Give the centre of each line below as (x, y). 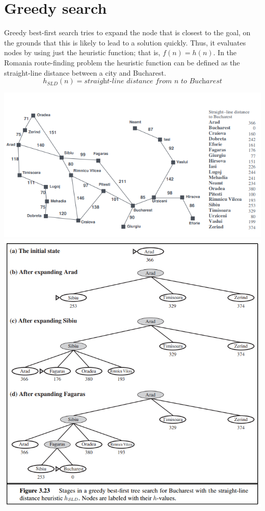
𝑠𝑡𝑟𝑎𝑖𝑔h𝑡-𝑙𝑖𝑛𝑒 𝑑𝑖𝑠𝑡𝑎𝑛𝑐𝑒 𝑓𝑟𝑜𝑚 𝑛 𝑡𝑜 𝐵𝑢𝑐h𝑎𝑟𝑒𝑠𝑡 (153, 82)
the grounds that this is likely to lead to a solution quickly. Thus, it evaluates (125, 42)
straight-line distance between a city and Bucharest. (85, 72)
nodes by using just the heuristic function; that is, (82, 52)
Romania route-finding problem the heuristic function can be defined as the (122, 62)
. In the (225, 52)
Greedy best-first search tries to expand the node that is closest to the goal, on (127, 32)
